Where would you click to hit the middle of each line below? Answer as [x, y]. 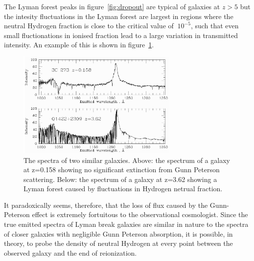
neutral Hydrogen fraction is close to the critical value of [89, 26]
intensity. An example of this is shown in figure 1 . [79, 45]
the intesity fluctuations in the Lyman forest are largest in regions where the [119, 16]
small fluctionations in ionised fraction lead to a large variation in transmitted [121, 35]
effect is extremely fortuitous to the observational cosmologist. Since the [140, 214]
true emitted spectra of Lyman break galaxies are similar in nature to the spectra [126, 224]
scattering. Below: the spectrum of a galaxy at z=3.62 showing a [120, 179]
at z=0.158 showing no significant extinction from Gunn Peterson [122, 170]
